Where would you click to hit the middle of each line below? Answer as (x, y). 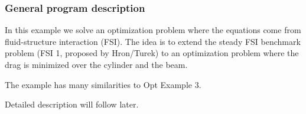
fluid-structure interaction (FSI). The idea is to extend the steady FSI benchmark (153, 41)
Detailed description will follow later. (72, 104)
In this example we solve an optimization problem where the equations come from (153, 30)
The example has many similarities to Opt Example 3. (103, 84)
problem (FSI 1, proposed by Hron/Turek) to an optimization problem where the (152, 53)
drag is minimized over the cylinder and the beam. (96, 64)
